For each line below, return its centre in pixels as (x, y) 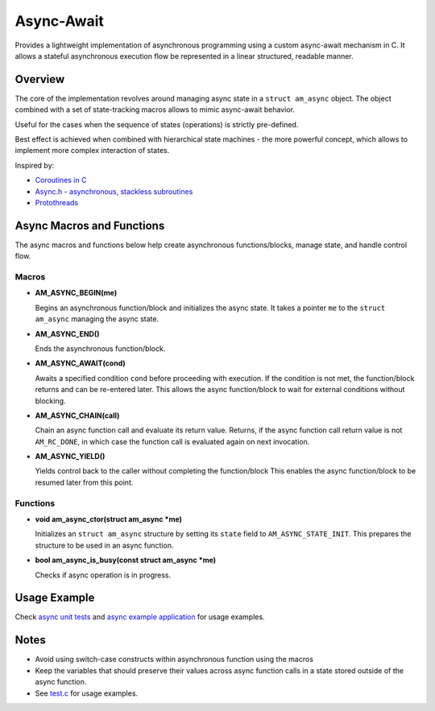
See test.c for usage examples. (87, 693)
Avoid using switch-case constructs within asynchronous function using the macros (174, 659)
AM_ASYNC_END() (67, 333)
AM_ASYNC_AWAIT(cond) (80, 363)
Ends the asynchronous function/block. (100, 348)
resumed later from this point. (84, 482)
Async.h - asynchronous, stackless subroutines (114, 191)
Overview (40, 79)
